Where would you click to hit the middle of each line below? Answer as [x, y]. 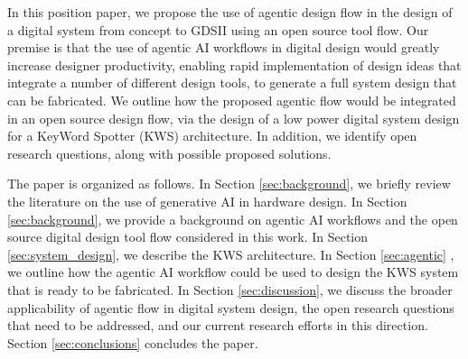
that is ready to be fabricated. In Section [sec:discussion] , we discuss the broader [230, 289]
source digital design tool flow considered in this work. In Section [188, 237]
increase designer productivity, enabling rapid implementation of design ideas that [234, 64]
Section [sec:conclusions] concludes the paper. [133, 342]
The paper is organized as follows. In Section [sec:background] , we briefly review [229, 184]
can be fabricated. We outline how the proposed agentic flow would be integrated [232, 100]
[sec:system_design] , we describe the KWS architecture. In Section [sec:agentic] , [231, 254]
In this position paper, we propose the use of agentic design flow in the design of [230, 12]
